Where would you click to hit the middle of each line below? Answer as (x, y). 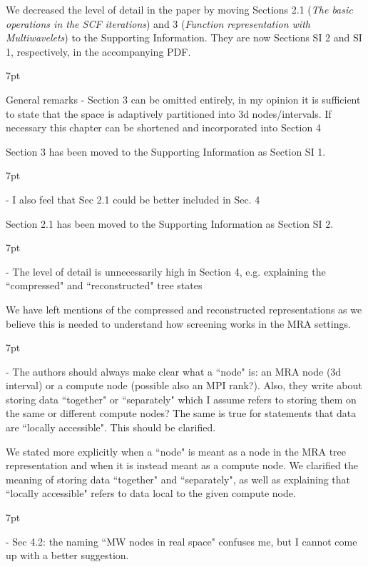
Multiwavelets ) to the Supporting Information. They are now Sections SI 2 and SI (184, 37)
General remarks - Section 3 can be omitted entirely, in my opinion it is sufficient (183, 99)
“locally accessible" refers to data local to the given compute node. (151, 493)
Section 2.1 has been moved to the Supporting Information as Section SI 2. (170, 223)
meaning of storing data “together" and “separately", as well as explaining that (178, 479)
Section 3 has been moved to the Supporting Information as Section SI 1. (166, 151)
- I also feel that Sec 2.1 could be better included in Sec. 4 (133, 199)
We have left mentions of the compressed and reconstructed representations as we (184, 309)
